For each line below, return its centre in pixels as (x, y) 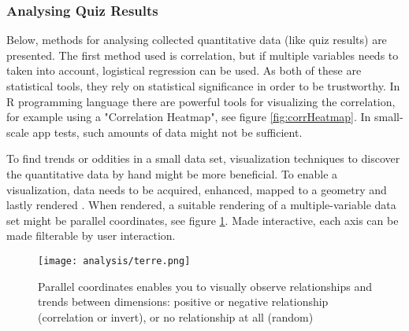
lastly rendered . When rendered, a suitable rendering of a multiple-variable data (201, 205)
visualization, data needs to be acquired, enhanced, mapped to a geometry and (197, 189)
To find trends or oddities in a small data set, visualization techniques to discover (203, 158)
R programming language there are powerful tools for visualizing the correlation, (201, 101)
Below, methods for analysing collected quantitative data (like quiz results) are (197, 40)
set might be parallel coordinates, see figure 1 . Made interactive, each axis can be (203, 220)
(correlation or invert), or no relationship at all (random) (176, 316)
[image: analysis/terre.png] (114, 261)
